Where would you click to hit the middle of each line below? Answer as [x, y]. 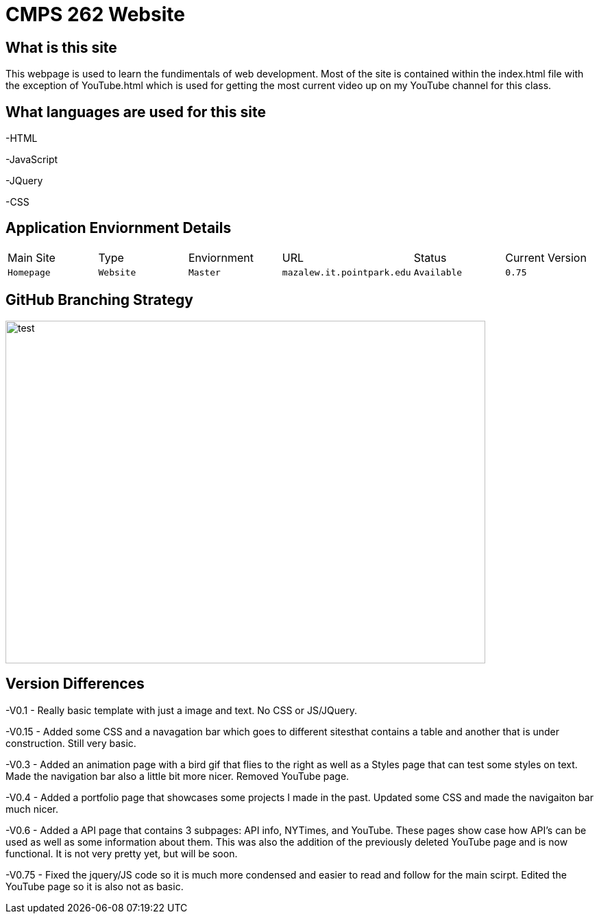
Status [430, 257]
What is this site [61, 47]
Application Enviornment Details [119, 228]
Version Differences [75, 684]
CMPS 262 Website [95, 14]
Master [204, 272]
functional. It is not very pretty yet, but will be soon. [122, 853]
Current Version [546, 257]
